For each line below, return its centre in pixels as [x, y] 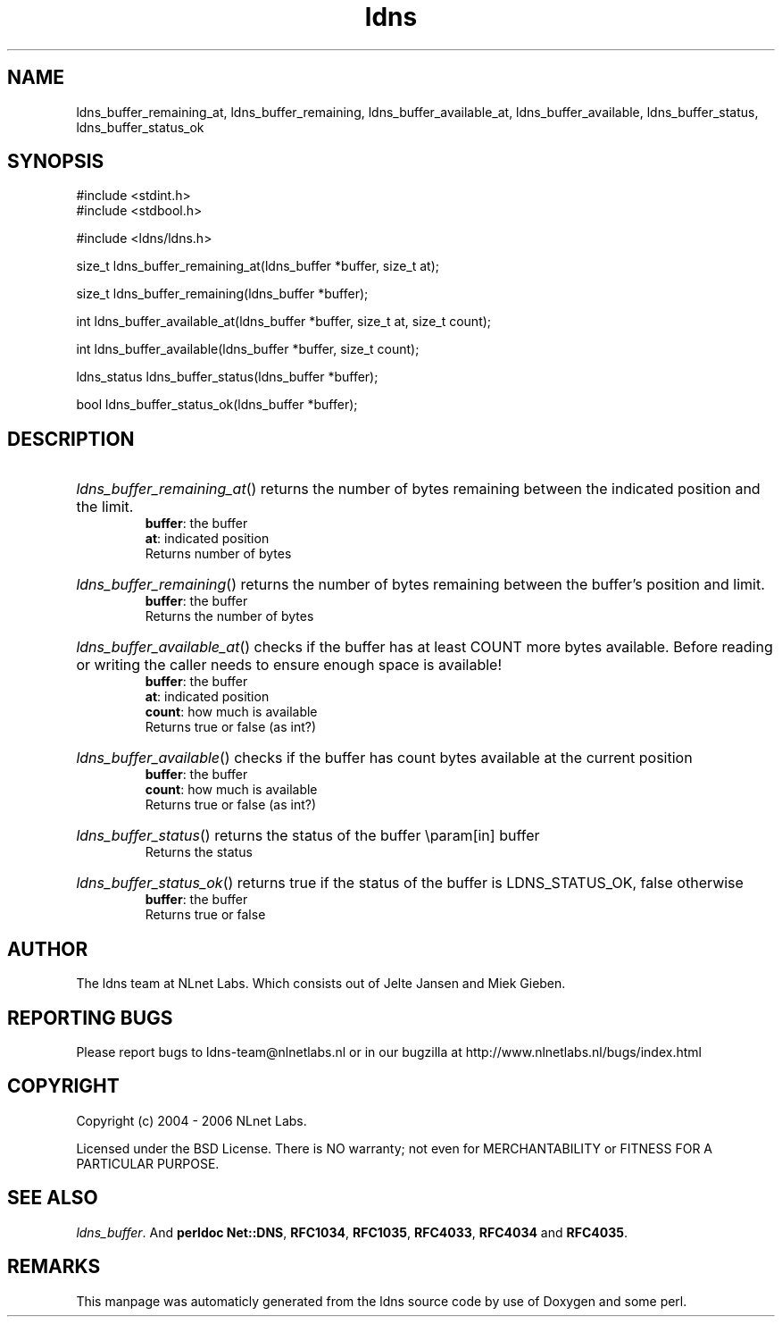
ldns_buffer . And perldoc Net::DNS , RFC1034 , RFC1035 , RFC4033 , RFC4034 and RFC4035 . [352, 1232]
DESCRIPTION [71, 439]
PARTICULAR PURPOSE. [148, 1163]
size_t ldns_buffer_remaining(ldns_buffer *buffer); [222, 294]
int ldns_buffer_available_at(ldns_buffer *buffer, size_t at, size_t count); [284, 322]
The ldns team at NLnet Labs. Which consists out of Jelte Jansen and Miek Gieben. [321, 984]
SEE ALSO [53, 1198]
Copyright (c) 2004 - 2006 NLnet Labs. [191, 1120]
